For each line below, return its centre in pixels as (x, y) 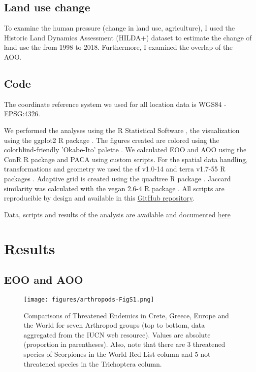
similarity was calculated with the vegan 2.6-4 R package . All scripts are (114, 188)
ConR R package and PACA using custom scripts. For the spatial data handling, (126, 159)
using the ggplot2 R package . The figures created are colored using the (112, 140)
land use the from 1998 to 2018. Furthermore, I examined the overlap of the (118, 47)
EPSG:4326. (22, 114)
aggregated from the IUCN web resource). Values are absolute (117, 334)
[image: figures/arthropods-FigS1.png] (89, 299)
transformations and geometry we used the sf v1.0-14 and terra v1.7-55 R (115, 169)
